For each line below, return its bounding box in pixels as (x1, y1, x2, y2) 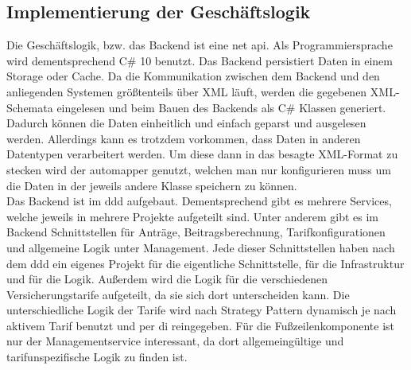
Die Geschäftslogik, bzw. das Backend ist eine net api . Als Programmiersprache (6, 37, 393, 53)
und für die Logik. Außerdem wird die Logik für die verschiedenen (6, 271, 328, 287)
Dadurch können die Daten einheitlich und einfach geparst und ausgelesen (6, 115, 366, 131)
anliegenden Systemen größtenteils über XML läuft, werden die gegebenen (6, 83, 367, 99)
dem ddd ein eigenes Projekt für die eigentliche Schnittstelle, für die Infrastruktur (6, 255, 405, 271)
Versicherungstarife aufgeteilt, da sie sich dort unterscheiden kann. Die (6, 286, 350, 302)
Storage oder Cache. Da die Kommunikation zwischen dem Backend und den (6, 68, 380, 84)
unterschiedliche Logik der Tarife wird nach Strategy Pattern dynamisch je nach (6, 302, 397, 318)
